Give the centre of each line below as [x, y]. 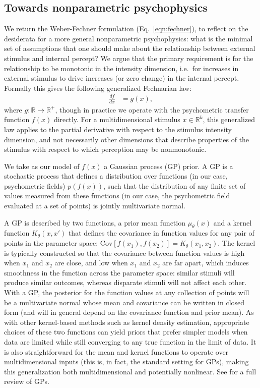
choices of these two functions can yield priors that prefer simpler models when [126, 332]
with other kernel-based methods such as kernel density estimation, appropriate [127, 322]
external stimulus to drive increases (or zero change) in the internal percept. [122, 78]
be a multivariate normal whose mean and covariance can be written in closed [124, 302]
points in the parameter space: [51, 243]
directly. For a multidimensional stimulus [117, 119]
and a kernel [233, 222]
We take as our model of [42, 166]
